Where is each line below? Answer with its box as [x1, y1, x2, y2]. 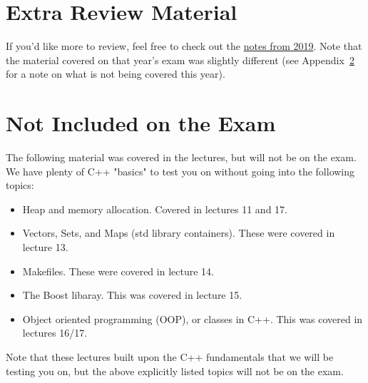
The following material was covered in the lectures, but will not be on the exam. [6, 150, 357, 165]
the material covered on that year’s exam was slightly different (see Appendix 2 [6, 52, 354, 67]
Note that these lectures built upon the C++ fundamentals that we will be [6, 349, 334, 364]
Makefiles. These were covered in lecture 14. [22, 263, 214, 278]
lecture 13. [22, 240, 68, 254]
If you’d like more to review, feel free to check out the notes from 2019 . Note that [6, 39, 362, 53]
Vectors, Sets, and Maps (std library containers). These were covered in [22, 225, 335, 240]
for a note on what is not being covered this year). [6, 66, 225, 81]
